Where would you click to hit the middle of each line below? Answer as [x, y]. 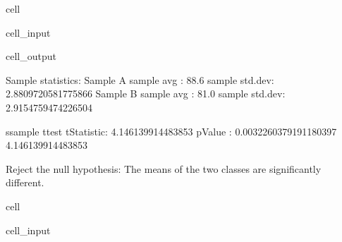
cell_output [31, 56]
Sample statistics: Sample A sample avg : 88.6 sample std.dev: [140, 79]
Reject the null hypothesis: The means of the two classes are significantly [164, 168]
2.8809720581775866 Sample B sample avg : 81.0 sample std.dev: [146, 93]
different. [25, 182]
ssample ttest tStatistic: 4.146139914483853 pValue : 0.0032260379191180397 [171, 131]
